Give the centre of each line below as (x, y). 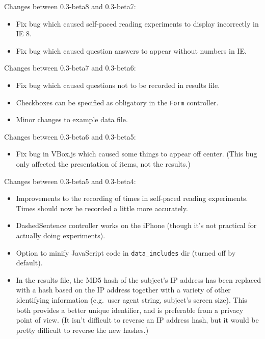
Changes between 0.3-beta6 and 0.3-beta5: (70, 136)
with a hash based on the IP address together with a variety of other (123, 290)
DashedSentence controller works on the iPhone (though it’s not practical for (136, 225)
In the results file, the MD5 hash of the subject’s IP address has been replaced (139, 279)
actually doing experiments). (61, 235)
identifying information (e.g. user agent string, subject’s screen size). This (131, 300)
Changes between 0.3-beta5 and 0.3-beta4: (70, 181)
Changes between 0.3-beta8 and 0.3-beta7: (70, 6)
